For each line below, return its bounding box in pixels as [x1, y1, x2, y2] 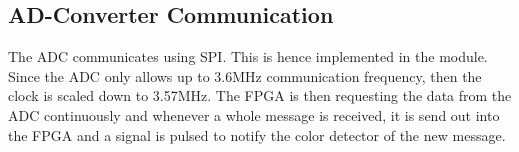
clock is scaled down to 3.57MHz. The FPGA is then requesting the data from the [8, 85, 512, 106]
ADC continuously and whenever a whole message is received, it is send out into [8, 104, 500, 125]
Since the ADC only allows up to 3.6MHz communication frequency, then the [8, 65, 482, 86]
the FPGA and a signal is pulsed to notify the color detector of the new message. [8, 124, 506, 145]
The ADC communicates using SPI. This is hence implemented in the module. [8, 46, 488, 67]
